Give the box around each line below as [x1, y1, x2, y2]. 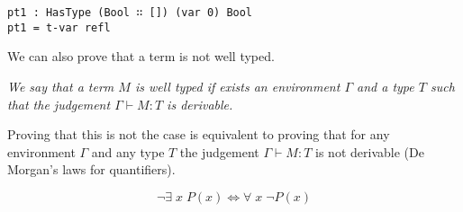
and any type [91, 142, 165, 161]
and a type [357, 76, 414, 95]
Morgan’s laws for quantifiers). [7, 160, 176, 179]
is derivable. [167, 94, 233, 113]
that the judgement [7, 94, 111, 113]
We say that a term [7, 76, 114, 95]
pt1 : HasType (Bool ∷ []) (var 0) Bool [7, 6, 253, 19]
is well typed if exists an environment [134, 76, 340, 95]
